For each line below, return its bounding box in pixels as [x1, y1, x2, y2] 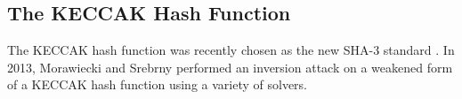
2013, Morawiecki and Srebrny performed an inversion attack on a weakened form [7, 57, 453, 76]
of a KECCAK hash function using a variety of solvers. [7, 75, 307, 94]
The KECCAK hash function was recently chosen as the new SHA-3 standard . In [7, 41, 455, 59]
